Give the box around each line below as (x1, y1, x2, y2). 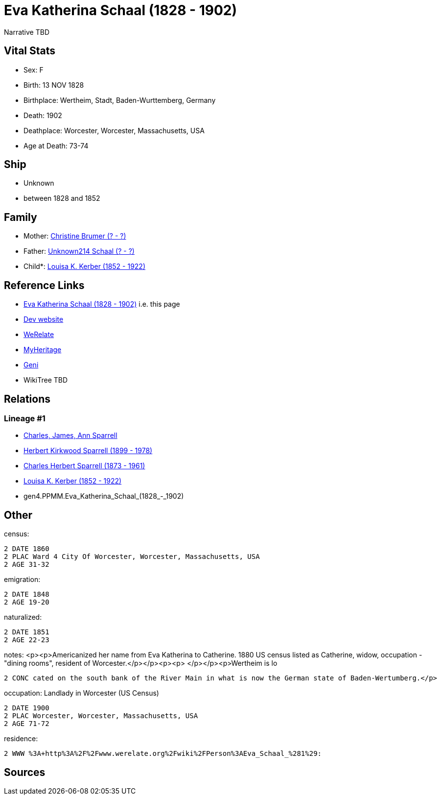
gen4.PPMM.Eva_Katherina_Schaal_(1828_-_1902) (23, 492, 184, 501)
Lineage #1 (4, 413, 46, 423)
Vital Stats (4, 45, 56, 57)
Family (4, 211, 37, 223)
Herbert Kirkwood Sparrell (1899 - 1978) (23, 446, 153, 455)
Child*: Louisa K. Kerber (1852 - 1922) (23, 262, 146, 271)
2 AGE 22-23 (4, 636, 49, 644)
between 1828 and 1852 (23, 194, 100, 203)
